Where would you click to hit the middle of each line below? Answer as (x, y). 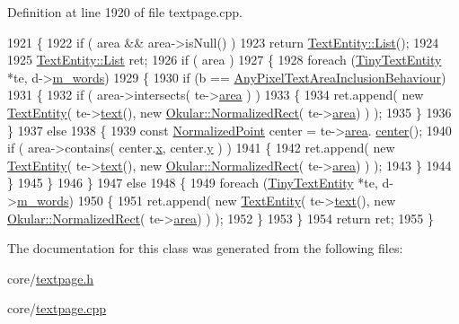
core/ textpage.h (51, 278)
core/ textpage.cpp (57, 308)
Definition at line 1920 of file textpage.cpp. (125, 12)
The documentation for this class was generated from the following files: (205, 248)
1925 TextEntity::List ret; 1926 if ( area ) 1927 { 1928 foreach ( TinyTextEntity (225, 60)
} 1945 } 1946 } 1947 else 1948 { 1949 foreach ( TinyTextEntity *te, (193, 183)
